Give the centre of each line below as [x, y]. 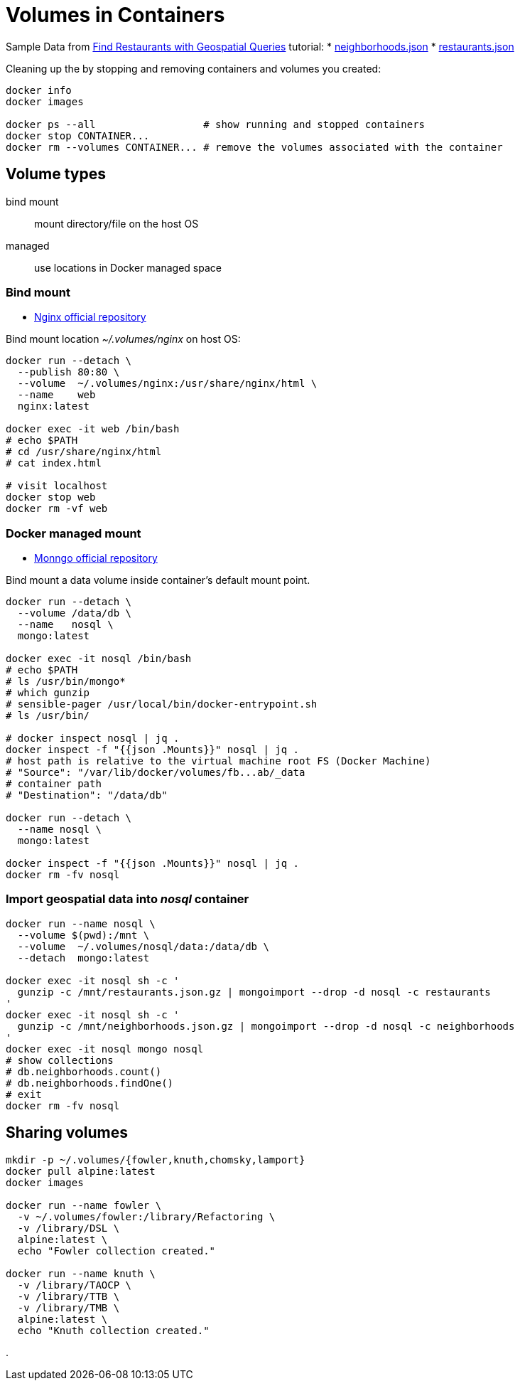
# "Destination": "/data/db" [87, 795]
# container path [54, 784]
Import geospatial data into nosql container [128, 899]
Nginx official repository [90, 317]
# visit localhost [57, 486]
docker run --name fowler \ [84, 1205]
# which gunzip [48, 693]
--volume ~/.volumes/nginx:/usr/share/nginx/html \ [167, 384]
